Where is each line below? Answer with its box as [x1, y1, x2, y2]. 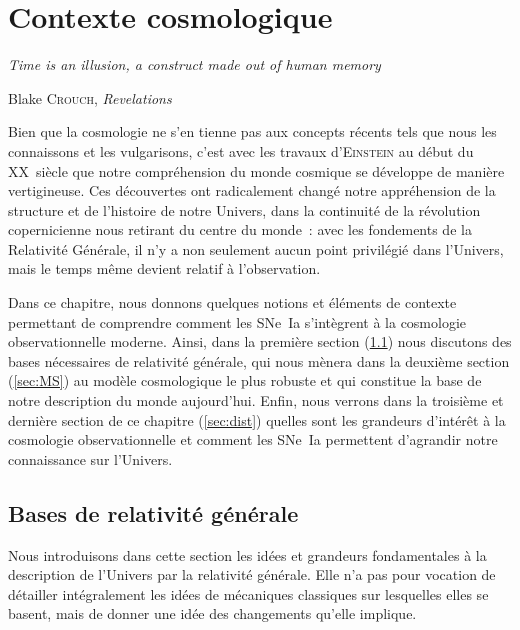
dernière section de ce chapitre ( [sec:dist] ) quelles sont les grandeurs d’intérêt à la [8, 409, 506, 430]
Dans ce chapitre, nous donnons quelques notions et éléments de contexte [8, 292, 457, 313]
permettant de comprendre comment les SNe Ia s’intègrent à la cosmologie [8, 311, 467, 332]
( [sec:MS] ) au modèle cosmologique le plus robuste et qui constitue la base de [8, 370, 482, 391]
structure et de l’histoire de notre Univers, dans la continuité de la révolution [8, 199, 481, 220]
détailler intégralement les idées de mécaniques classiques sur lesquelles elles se [8, 583, 489, 604]
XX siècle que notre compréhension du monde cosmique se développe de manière [8, 160, 505, 181]
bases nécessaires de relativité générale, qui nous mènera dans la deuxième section [8, 350, 510, 371]
